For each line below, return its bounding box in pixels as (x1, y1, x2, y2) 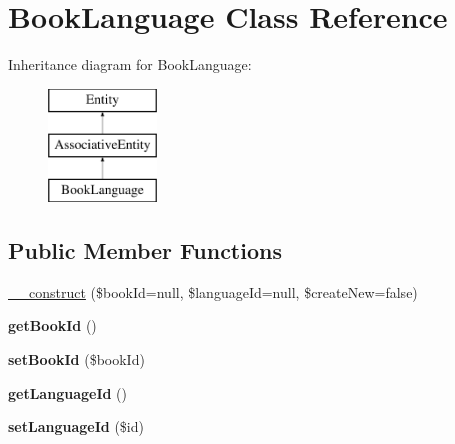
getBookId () (8, 315, 97, 336)
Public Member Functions (8, 235, 282, 266)
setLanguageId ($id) (8, 416, 144, 437)
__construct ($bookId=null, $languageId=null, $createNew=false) (8, 281, 418, 302)
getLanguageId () (8, 382, 128, 403)
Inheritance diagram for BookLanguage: (8, 54, 252, 75)
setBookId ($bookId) (8, 349, 145, 370)
